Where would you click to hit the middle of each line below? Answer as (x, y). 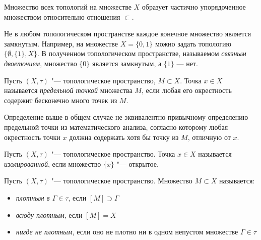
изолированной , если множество (53, 163)
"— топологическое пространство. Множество (122, 181)
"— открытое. (138, 163)
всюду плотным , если (49, 214)
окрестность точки (32, 137)
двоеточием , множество (41, 63)
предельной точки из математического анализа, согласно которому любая (116, 127)
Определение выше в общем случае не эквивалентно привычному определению (126, 117)
